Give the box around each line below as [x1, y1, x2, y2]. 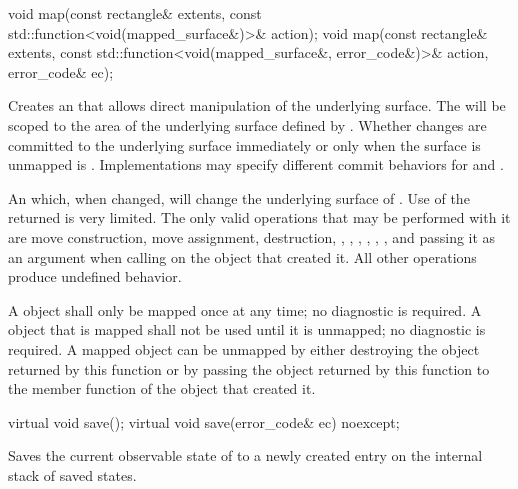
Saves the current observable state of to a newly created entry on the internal [8, 445, 483, 466]
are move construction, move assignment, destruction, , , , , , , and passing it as [8, 226, 496, 247]
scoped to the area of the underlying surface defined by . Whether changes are [8, 114, 487, 135]
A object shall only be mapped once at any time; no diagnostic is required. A [8, 299, 482, 320]
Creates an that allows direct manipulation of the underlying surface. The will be [8, 95, 506, 116]
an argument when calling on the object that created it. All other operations [8, 246, 477, 267]
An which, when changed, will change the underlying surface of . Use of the [8, 187, 470, 208]
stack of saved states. [8, 464, 137, 485]
